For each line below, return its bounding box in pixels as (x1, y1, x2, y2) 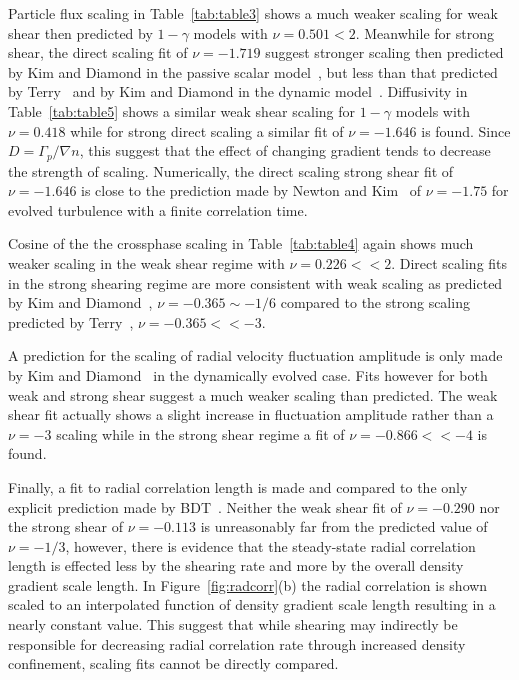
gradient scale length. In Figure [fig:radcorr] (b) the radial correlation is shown (8, 574, 488, 595)
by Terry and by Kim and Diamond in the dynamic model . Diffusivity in (8, 81, 468, 102)
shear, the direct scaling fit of (8, 42, 188, 63)
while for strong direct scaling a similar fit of (70, 120, 344, 141)
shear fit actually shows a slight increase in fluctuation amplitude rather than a (8, 404, 494, 425)
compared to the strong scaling (280, 292, 470, 313)
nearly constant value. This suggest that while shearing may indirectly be (8, 614, 458, 635)
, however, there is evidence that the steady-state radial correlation (65, 535, 476, 556)
